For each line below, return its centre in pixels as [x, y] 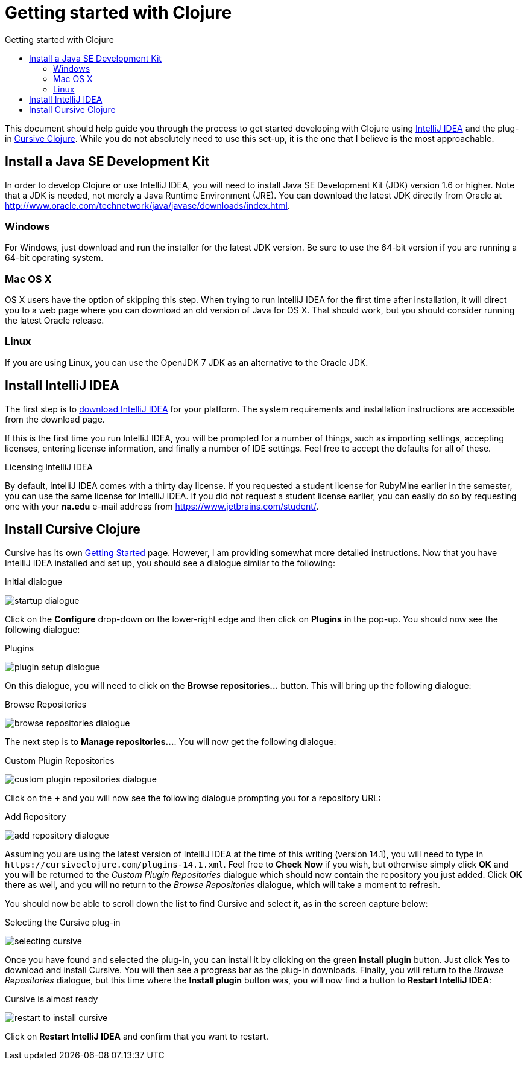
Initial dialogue [34, 581]
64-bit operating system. [54, 258]
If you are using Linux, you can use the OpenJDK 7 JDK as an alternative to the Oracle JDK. [187, 362]
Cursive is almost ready [52, 999]
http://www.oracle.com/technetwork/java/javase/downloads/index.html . [147, 205]
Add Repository [36, 816]
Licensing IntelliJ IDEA [49, 467]
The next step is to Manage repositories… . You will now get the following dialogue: [171, 741]
